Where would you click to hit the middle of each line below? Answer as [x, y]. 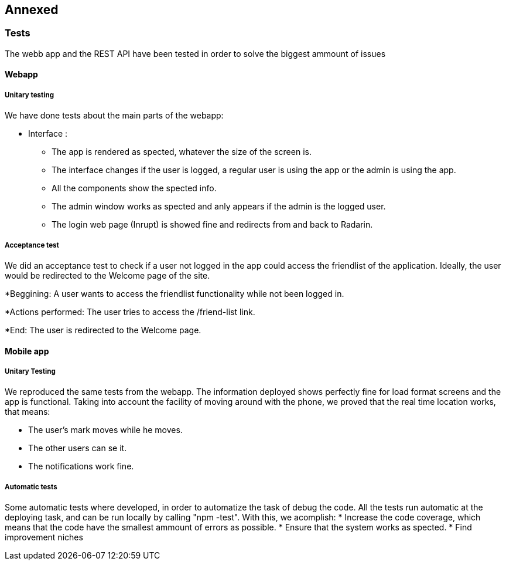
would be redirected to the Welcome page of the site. [107, 275]
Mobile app [27, 351]
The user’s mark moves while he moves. [105, 430]
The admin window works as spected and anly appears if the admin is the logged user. [219, 207]
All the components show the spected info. [134, 188]
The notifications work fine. [81, 466]
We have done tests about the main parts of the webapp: [114, 116]
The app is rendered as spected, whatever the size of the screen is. [182, 152]
